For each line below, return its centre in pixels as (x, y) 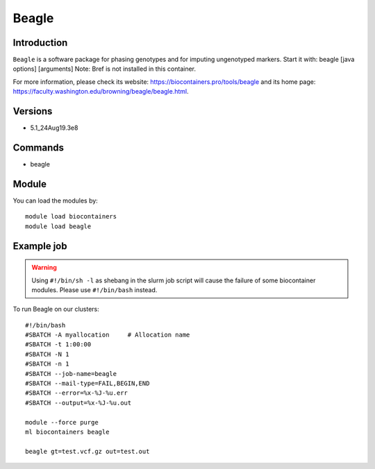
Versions (33, 111)
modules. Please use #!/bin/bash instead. (94, 290)
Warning (44, 268)
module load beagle (58, 226)
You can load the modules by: (56, 201)
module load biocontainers (71, 216)
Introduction (40, 43)
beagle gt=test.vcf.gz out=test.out (87, 451)
